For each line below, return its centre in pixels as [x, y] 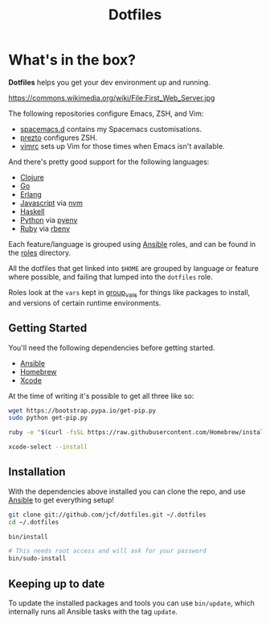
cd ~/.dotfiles [34, 522]
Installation [37, 472]
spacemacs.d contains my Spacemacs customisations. [111, 129]
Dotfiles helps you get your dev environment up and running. [109, 82]
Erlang [31, 194]
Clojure [32, 177]
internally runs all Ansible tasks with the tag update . [93, 612]
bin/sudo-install [37, 559]
